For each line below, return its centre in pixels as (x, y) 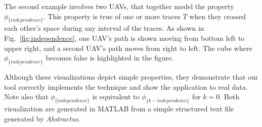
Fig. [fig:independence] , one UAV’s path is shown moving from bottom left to (124, 38)
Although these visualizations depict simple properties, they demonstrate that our (131, 76)
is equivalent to (116, 97)
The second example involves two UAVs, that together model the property (119, 6)
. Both (229, 97)
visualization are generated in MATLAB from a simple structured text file (119, 108)
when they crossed (218, 16)
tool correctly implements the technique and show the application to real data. (126, 86)
